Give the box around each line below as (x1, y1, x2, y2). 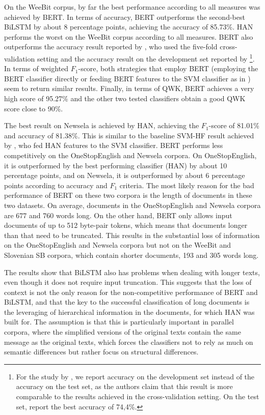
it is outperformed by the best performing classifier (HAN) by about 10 (4, 160, 227, 170)
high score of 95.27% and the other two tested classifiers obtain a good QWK (4, 93, 246, 103)
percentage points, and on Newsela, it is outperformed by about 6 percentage (4, 170, 245, 181)
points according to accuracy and (4, 180, 108, 190)
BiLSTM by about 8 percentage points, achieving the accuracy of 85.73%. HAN (4, 21, 253, 32)
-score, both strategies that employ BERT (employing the (78, 63, 258, 74)
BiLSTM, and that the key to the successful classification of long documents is (4, 297, 250, 307)
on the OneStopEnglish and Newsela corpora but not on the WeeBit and (4, 240, 231, 250)
